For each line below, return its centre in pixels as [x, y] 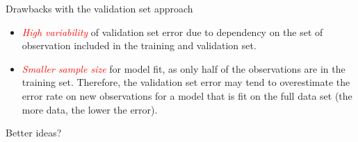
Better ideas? [34, 133]
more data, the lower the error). [90, 109]
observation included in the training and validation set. [139, 45]
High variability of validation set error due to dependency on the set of [172, 32]
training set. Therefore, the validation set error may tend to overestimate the [186, 82]
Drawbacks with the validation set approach [99, 8]
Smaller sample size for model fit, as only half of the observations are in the [184, 68]
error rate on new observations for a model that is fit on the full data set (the [187, 95]
